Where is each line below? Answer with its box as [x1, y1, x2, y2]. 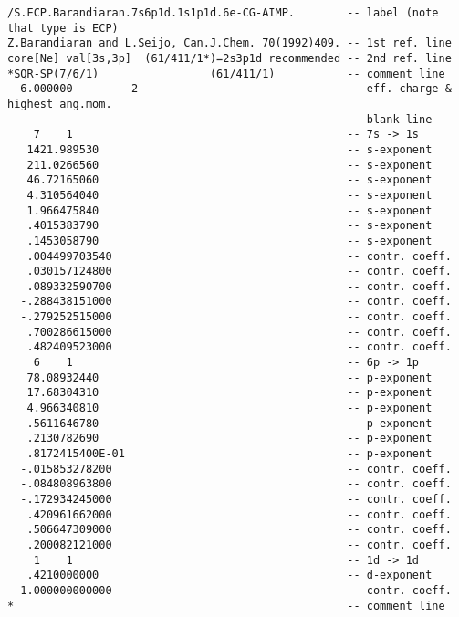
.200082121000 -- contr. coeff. [26, 538, 452, 551]
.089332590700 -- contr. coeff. [26, 279, 452, 293]
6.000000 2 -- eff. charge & [20, 82, 452, 96]
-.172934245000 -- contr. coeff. [20, 493, 452, 506]
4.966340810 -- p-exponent [26, 402, 433, 415]
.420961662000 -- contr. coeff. [26, 507, 452, 521]
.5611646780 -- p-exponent [26, 416, 433, 430]
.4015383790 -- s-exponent [26, 219, 433, 233]
